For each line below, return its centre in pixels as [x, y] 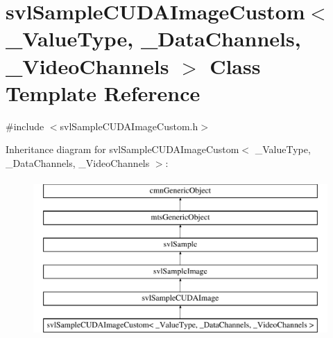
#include [25, 126]
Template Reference [103, 92]
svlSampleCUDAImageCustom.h [129, 126]
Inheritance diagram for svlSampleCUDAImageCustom [122, 149]
